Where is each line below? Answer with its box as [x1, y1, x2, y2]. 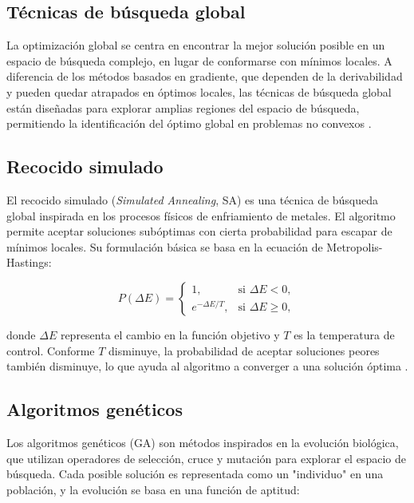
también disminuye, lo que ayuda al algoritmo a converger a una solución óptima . [6, 358, 408, 374]
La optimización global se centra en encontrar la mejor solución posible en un [6, 37, 385, 53]
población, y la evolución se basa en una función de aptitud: [6, 481, 300, 497]
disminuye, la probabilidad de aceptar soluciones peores [108, 342, 380, 358]
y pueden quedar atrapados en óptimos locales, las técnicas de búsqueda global [6, 83, 392, 100]
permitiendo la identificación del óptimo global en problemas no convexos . [6, 115, 372, 132]
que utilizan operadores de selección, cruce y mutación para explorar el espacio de [6, 450, 406, 466]
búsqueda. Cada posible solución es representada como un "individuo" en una [6, 465, 384, 482]
